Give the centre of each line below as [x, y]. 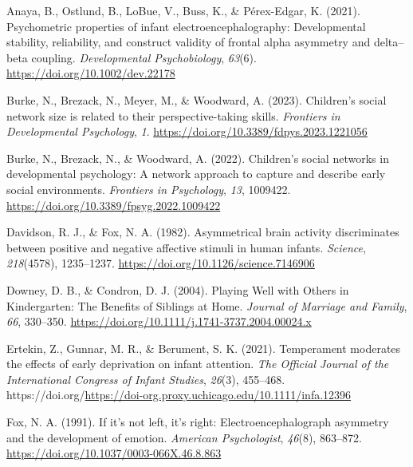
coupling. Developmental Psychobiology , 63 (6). [144, 57]
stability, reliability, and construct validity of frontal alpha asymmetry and [189, 42]
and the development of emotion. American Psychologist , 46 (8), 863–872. [184, 437]
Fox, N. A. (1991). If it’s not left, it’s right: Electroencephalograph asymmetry [198, 422]
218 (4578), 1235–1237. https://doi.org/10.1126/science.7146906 [161, 263]
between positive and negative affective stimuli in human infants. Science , [186, 247]
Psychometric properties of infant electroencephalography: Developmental [186, 26]
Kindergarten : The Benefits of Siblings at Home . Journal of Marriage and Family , [207, 305]
